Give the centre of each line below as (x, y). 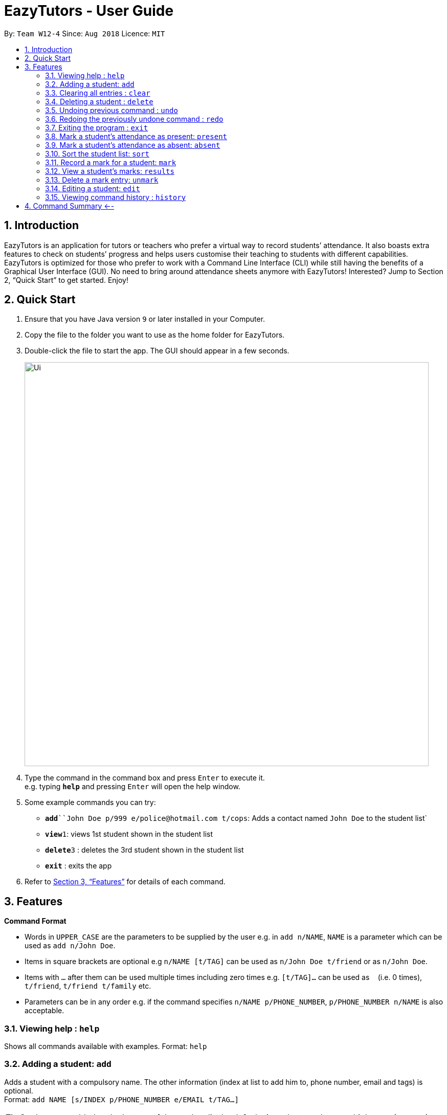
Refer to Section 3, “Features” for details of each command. (125, 882)
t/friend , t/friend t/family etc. (88, 986)
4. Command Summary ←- (70, 206)
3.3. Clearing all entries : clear (98, 93)
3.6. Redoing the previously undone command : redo (134, 119)
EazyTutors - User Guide (89, 11)
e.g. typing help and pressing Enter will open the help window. (132, 787)
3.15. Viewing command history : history (116, 197)
